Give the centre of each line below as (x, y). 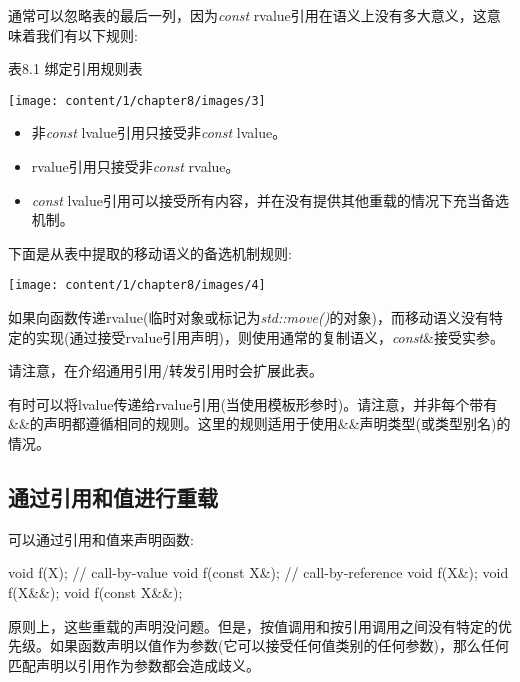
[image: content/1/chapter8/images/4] (137, 285)
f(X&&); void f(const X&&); (95, 592)
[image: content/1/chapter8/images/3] (137, 100)
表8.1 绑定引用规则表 (75, 68)
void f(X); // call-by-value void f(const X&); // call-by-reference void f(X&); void (258, 572)
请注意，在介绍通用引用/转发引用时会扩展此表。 (165, 370)
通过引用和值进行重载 (113, 497)
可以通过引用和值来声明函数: (101, 538)
